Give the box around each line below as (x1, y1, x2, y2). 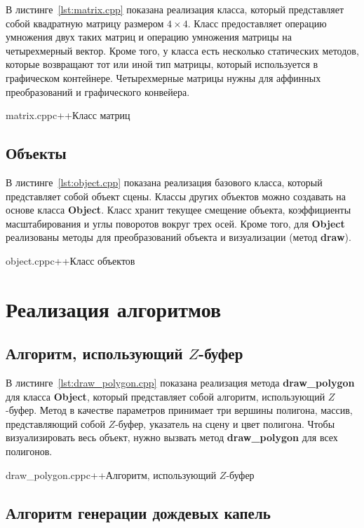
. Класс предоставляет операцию (187, 15, 327, 30)
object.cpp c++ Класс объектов (6, 253, 135, 268)
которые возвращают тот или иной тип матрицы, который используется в (6, 57, 318, 71)
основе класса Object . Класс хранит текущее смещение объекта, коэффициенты (6, 202, 351, 217)
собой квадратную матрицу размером (6, 15, 164, 30)
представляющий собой (6, 416, 105, 431)
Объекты (6, 142, 67, 164)
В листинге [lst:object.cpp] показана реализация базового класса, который (6, 174, 323, 189)
